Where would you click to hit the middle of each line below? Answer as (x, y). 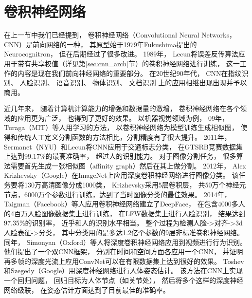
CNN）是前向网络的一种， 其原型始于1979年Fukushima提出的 (100, 44)
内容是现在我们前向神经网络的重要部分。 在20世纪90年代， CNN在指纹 (129, 73)
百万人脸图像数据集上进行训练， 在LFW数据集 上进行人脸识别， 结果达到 (130, 213)
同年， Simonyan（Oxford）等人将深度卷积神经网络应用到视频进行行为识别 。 (126, 242)
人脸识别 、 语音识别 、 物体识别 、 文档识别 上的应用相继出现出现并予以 (133, 83)
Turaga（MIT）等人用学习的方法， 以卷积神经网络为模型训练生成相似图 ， (121, 127)
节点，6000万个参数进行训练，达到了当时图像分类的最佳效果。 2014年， (117, 194)
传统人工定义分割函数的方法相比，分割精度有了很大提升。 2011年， (124, 137)
